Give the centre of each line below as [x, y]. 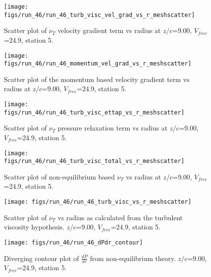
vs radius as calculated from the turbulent [120, 217]
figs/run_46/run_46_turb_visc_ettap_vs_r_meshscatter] [94, 112]
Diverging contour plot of [41, 258]
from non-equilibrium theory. [133, 258]
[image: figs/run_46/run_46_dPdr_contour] [73, 242]
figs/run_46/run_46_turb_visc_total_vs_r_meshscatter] [94, 161]
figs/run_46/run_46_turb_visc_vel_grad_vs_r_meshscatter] [99, 15]
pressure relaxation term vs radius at [113, 128]
